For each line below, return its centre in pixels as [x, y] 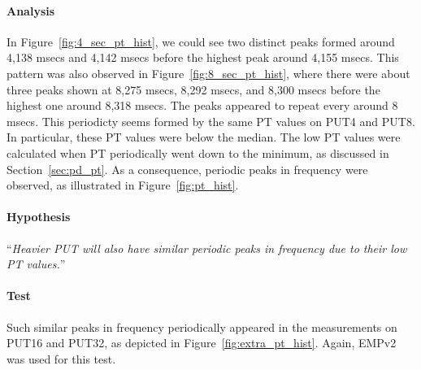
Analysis [31, 10]
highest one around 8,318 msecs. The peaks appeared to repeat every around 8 [202, 105]
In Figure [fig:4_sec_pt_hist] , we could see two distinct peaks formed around [201, 41]
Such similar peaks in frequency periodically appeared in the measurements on [202, 326]
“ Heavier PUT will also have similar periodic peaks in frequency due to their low [207, 248]
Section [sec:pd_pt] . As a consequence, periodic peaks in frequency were [187, 169]
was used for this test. [61, 358]
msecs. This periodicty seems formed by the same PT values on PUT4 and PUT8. [211, 121]
